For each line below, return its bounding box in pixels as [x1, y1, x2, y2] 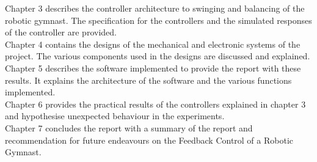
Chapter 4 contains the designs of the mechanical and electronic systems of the [5, 37, 301, 50]
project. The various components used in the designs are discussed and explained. [5, 50, 310, 62]
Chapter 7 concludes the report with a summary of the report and [5, 121, 253, 134]
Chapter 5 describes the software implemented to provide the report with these [5, 61, 301, 74]
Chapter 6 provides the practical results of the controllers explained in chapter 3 [5, 97, 306, 110]
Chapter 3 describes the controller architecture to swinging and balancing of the [5, 2, 305, 14]
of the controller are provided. [5, 26, 117, 39]
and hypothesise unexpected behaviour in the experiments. [5, 109, 225, 122]
